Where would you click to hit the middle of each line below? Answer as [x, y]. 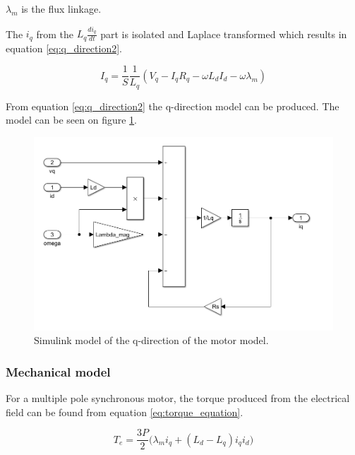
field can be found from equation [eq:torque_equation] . [125, 412]
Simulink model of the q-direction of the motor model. [151, 340]
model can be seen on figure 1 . [72, 120]
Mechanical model [58, 371]
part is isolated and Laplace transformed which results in [224, 34]
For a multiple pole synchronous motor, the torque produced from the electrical [178, 398]
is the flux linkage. [61, 8]
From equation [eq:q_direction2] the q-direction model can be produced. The [173, 106]
